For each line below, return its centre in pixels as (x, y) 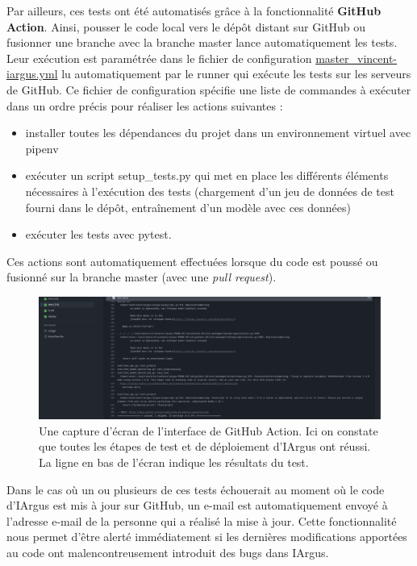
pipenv (42, 148)
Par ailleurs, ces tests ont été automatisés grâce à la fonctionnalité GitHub (194, 10)
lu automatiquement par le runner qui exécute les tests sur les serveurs (236, 74)
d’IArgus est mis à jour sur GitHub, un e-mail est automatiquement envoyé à (197, 505)
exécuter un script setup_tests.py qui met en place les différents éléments (207, 175)
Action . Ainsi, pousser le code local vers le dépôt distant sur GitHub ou (186, 26)
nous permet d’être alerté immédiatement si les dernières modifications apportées (207, 537)
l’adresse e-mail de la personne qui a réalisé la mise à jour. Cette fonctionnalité (202, 520)
